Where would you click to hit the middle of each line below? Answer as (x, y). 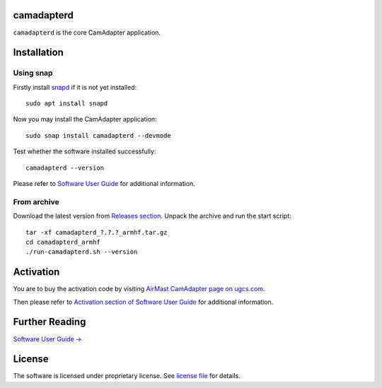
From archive (36, 201)
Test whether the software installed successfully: (85, 151)
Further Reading (50, 322)
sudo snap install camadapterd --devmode (98, 135)
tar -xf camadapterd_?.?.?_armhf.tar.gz (97, 232)
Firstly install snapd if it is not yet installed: (75, 87)
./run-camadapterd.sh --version (82, 252)
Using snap (33, 73)
